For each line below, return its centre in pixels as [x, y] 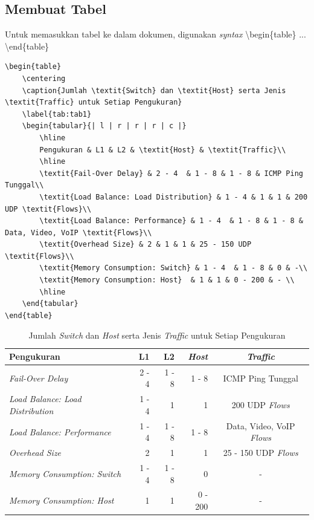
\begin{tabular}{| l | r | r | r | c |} [104, 126]
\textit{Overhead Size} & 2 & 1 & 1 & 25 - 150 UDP [146, 245]
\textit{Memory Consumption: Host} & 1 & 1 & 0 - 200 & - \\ [167, 280]
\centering [44, 78]
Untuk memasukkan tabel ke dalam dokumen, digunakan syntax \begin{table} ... [155, 34]
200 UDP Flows [261, 405]
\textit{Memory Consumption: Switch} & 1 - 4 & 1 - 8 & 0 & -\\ [174, 268]
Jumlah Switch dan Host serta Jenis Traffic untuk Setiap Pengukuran [157, 335]
